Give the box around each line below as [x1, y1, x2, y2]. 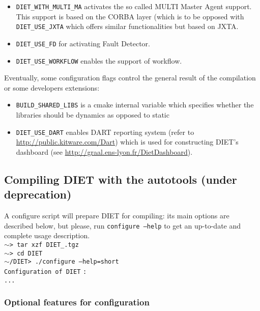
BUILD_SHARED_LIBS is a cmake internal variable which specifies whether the [16, 99, 254, 110]
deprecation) [4, 186, 72, 202]
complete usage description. [4, 230, 90, 241]
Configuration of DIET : [4, 268, 87, 275]
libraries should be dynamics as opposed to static [16, 109, 169, 120]
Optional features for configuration [4, 296, 150, 308]
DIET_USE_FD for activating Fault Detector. [16, 38, 150, 48]
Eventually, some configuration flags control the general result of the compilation [4, 72, 256, 83]
